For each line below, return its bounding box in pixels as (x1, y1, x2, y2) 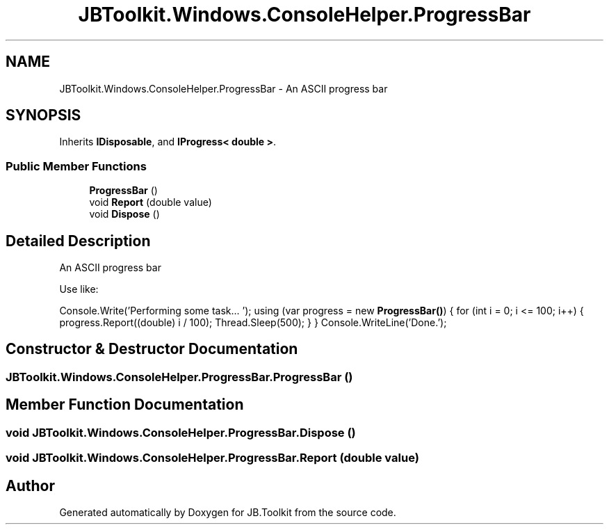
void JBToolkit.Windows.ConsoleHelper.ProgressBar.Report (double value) (6, 451, 419, 465)
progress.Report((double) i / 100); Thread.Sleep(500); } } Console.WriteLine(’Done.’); (59, 316, 447, 329)
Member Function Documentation (6, 396, 244, 414)
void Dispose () (89, 208, 160, 220)
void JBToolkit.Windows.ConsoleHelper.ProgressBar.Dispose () (6, 425, 356, 440)
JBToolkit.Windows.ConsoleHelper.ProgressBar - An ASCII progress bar (59, 82, 388, 95)
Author (6, 476, 55, 495)
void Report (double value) (89, 196, 212, 209)
